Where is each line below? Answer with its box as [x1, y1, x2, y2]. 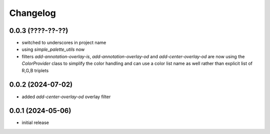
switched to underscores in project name [21, 40, 106, 46]
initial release [21, 120, 49, 126]
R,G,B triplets [21, 67, 49, 73]
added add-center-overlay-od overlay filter [21, 94, 111, 100]
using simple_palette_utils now [21, 46, 85, 52]
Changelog [9, 7, 56, 18]
